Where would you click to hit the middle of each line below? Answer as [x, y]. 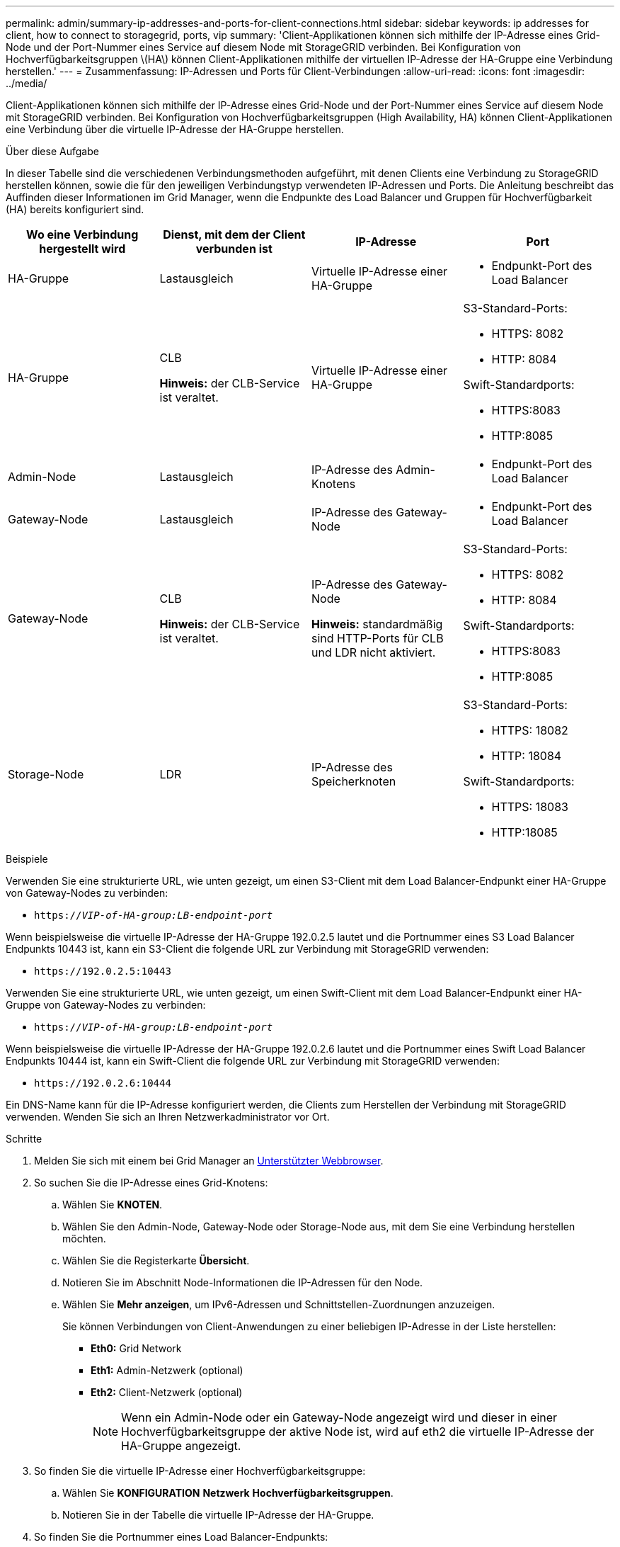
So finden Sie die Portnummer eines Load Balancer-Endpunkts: [181, 1537]
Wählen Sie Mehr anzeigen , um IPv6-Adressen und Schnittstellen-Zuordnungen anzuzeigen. [279, 1304]
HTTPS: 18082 [530, 730]
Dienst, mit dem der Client [234, 234]
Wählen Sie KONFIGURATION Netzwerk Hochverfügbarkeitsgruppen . [228, 1493]
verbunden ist [234, 249]
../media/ [27, 83]
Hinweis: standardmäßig [377, 624]
